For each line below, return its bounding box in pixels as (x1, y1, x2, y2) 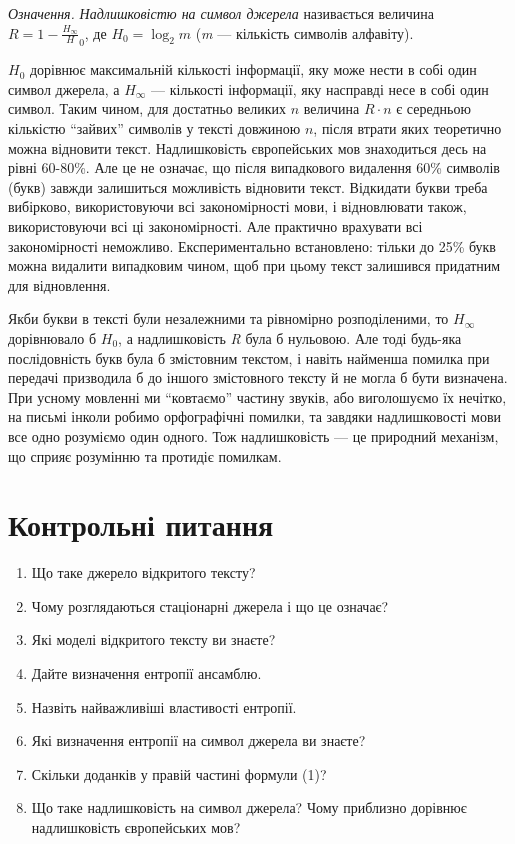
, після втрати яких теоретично (313, 118, 502, 138)
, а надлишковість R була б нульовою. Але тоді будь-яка (118, 327, 462, 348)
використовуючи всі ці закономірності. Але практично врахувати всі (8, 215, 423, 236)
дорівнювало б (8, 327, 97, 348)
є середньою (396, 98, 471, 119)
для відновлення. (8, 274, 111, 295)
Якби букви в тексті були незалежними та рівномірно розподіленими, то (8, 308, 449, 329)
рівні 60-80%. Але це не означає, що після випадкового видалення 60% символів (8, 157, 500, 178)
